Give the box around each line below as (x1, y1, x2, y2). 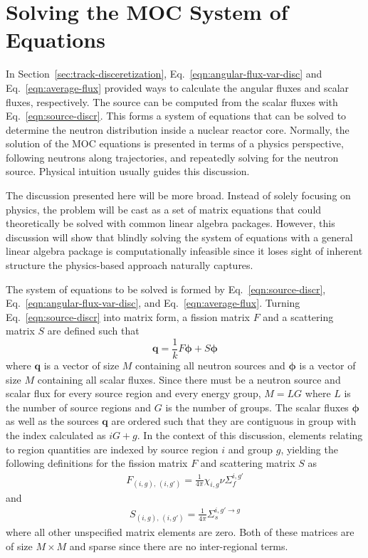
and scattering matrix (200, 456, 295, 470)
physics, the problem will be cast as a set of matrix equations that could (6, 201, 322, 216)
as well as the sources (6, 414, 99, 428)
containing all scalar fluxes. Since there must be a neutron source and (37, 372, 341, 386)
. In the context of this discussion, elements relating (137, 428, 363, 443)
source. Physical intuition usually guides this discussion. (6, 164, 250, 179)
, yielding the (280, 441, 338, 456)
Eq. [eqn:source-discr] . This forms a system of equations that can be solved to (6, 108, 347, 123)
